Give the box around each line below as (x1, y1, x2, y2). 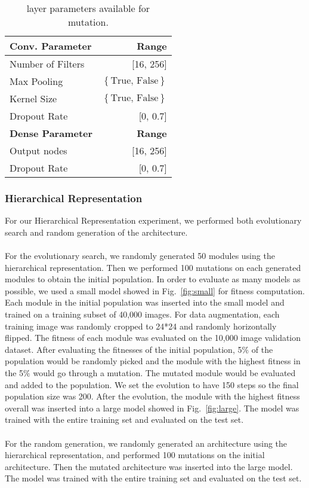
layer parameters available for (26, 1, 150, 15)
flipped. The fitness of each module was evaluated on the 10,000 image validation (5, 331, 301, 344)
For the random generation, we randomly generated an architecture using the (5, 437, 288, 449)
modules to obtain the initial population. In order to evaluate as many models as (5, 273, 301, 285)
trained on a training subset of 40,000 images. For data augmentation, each (5, 307, 280, 320)
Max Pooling (10, 74, 63, 88)
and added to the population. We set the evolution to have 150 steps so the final (5, 378, 299, 391)
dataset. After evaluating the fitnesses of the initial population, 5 (5, 343, 242, 355)
